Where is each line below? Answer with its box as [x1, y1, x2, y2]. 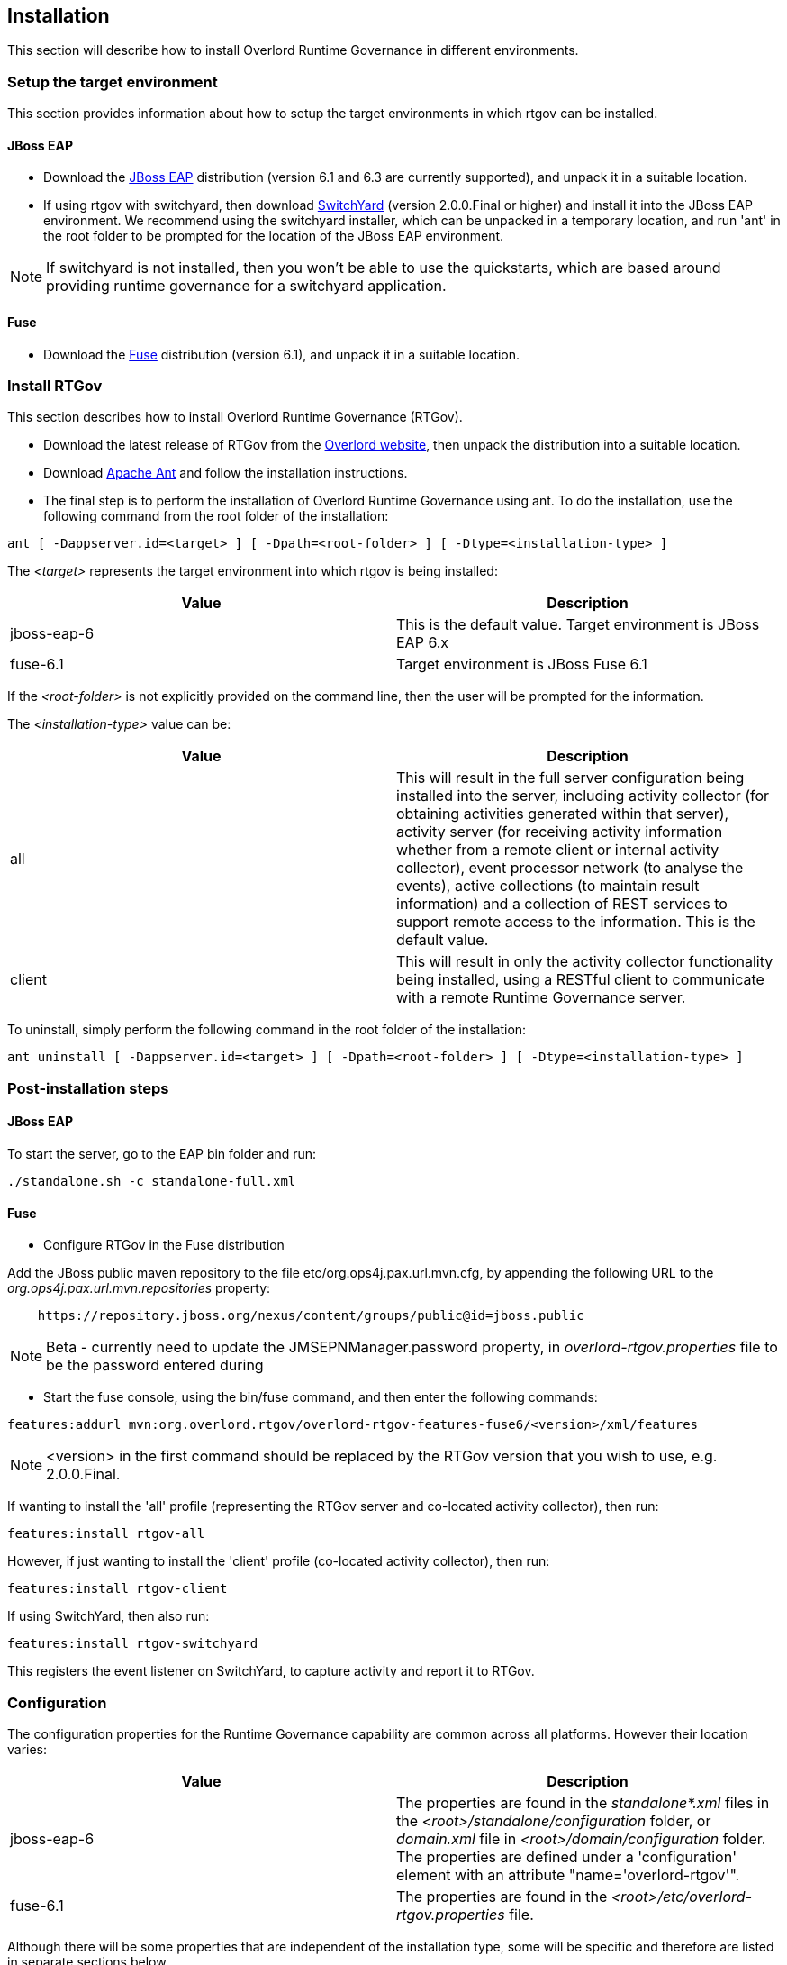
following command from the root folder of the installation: [43, 508, 389, 524]
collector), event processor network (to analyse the [396, 859, 744, 878]
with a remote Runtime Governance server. [396, 988, 686, 1007]
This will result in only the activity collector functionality [396, 952, 773, 971]
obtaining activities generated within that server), [396, 805, 729, 823]
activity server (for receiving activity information [396, 823, 723, 841]
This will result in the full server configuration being [396, 769, 745, 787]
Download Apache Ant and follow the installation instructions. [43, 465, 408, 481]
